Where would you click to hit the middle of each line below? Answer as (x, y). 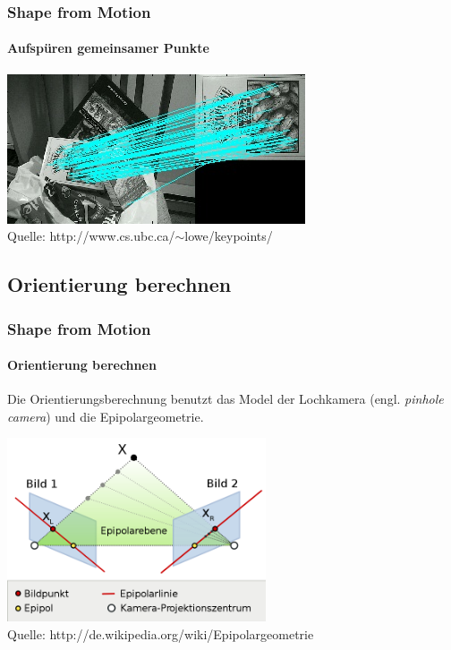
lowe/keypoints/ (229, 236)
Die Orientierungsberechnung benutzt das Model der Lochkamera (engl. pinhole (225, 399)
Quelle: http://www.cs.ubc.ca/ (91, 236)
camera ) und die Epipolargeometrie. (106, 416)
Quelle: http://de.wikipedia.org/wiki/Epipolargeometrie (161, 633)
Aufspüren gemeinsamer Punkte (108, 48)
